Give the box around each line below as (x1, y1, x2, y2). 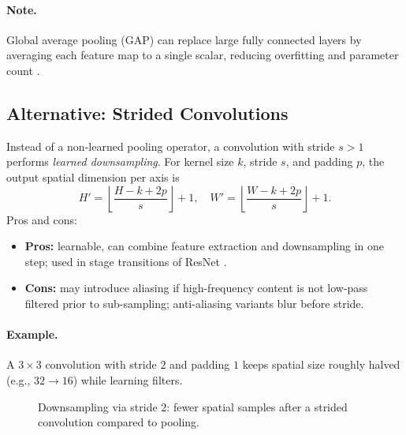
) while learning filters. (73, 371, 183, 388)
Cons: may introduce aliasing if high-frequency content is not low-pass (24, 279, 368, 296)
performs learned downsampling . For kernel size (6, 153, 234, 170)
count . (6, 62, 40, 78)
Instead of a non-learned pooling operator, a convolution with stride (6, 137, 335, 154)
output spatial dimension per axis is (6, 168, 180, 185)
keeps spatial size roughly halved (242, 356, 400, 373)
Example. (6, 326, 58, 343)
